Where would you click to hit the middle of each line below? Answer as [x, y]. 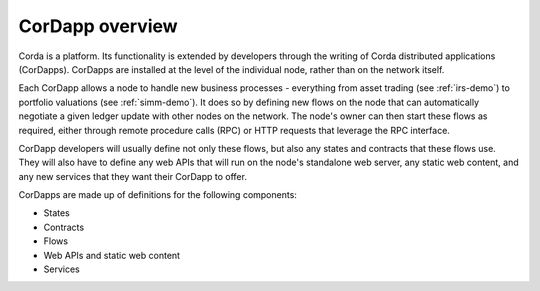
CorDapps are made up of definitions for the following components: [157, 195]
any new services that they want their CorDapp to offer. [132, 176]
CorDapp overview [98, 26]
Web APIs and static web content [111, 255]
